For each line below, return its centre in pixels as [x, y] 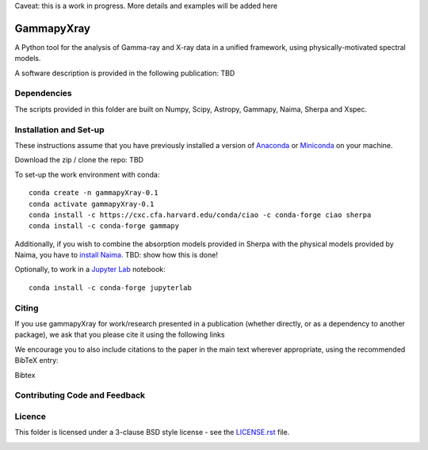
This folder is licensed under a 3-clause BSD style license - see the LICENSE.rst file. [152, 433]
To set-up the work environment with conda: [87, 174]
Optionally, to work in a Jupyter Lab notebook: [90, 269]
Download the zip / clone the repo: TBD [79, 160]
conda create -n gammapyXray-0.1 [94, 193]
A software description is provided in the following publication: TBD [125, 73]
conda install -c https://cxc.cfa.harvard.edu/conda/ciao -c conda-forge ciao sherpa [200, 215]
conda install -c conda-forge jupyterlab [110, 288]
